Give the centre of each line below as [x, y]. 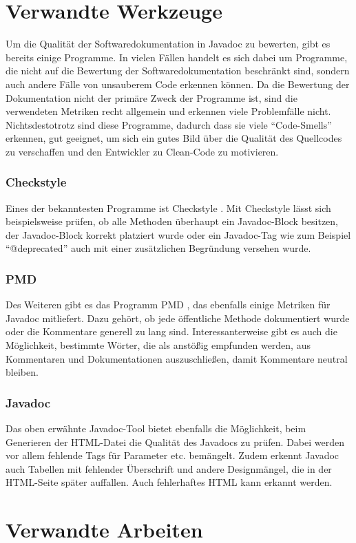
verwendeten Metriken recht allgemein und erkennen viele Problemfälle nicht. [168, 111]
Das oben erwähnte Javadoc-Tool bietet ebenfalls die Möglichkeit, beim [156, 428]
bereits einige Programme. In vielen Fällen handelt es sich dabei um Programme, [177, 57]
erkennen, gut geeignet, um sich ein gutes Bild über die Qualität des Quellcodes [174, 138]
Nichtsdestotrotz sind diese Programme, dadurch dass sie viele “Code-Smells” [169, 124]
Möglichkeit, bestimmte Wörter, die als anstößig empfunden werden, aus [158, 345]
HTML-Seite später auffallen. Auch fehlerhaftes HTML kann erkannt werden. [169, 482]
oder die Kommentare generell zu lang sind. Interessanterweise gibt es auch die [171, 331]
